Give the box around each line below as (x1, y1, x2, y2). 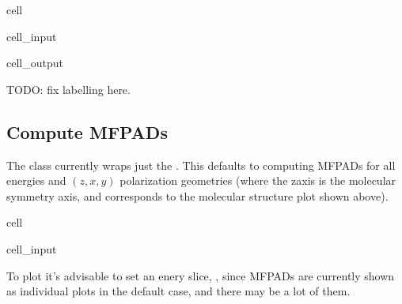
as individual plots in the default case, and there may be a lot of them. (6, 283, 351, 299)
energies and (6, 172, 66, 189)
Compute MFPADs (6, 119, 168, 144)
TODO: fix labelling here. (6, 81, 131, 97)
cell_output (6, 54, 63, 71)
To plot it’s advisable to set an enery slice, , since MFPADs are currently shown (6, 267, 395, 283)
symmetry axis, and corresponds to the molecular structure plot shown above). (6, 187, 389, 204)
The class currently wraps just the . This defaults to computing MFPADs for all (6, 156, 396, 173)
